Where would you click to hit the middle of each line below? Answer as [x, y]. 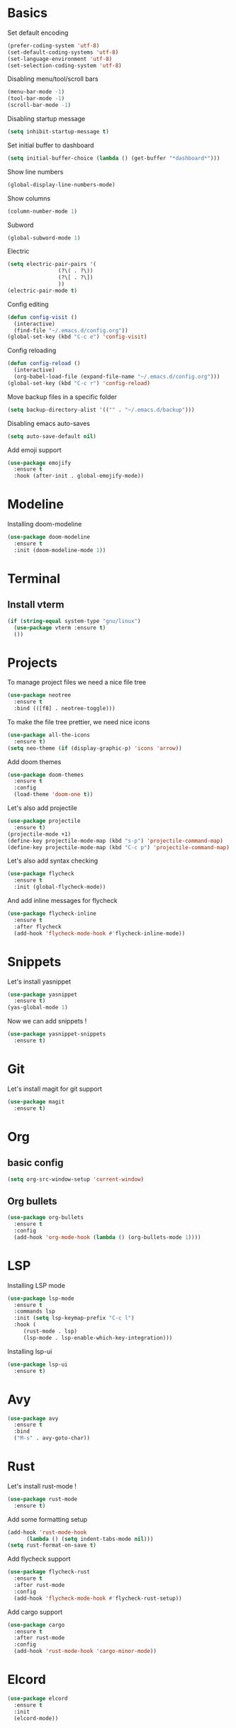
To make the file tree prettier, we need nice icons [79, 722]
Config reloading [32, 350]
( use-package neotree [39, 695]
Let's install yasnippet [39, 981]
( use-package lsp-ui [38, 1364]
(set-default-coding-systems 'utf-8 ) [63, 52]
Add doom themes [34, 762]
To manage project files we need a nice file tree [77, 683]
